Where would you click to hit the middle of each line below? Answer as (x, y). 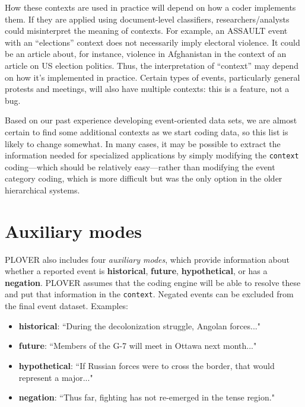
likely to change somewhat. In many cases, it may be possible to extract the (143, 143)
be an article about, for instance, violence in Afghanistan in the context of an (146, 54)
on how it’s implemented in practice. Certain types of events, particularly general (152, 77)
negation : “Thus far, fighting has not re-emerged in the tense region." (147, 397)
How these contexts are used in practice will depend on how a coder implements (150, 7)
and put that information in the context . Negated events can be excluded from (149, 294)
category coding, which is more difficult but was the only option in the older (144, 178)
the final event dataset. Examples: (67, 306)
